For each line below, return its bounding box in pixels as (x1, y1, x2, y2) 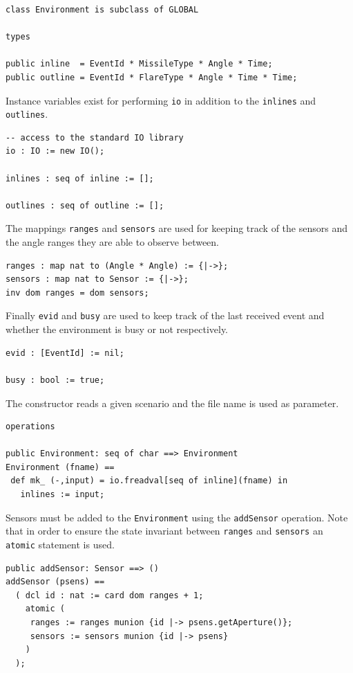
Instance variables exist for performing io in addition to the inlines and (6, 93, 316, 107)
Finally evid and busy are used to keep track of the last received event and (6, 308, 325, 323)
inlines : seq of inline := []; (6, 173, 154, 183)
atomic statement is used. (6, 537, 115, 551)
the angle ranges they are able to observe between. (6, 235, 220, 249)
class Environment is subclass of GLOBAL (6, 5, 199, 15)
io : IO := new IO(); (6, 146, 105, 156)
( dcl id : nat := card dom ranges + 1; (15, 590, 204, 600)
